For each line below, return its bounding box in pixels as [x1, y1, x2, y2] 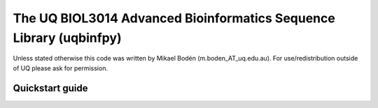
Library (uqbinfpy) [13, 30, 122, 45]
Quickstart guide [13, 82, 88, 94]
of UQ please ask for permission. [13, 63, 108, 72]
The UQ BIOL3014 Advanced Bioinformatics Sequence [13, 10, 335, 26]
